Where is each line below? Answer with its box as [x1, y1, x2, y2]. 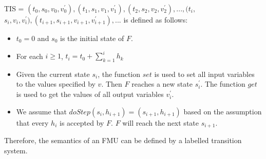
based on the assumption [183, 106, 262, 116]
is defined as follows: [123, 14, 188, 25]
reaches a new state [131, 78, 193, 89]
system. [4, 145, 28, 155]
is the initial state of [60, 33, 124, 43]
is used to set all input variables [154, 68, 255, 79]
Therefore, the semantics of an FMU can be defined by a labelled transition [4, 135, 242, 146]
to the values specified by [16, 78, 96, 89]
